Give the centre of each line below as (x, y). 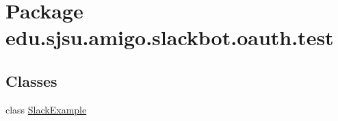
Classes (31, 80)
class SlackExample (46, 109)
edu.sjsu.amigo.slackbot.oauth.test (170, 37)
